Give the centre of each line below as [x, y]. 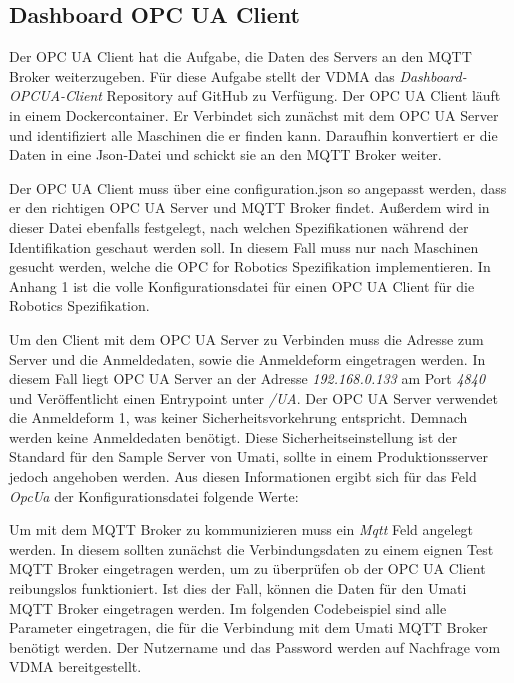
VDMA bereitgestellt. [75, 666]
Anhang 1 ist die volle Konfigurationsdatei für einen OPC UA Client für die [242, 285]
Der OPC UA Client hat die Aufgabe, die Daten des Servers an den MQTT [240, 56]
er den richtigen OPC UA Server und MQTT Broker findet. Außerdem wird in [249, 207]
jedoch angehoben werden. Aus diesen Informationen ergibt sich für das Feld [243, 476]
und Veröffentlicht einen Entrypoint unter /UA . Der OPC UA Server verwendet [253, 397]
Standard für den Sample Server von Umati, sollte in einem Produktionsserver [249, 456]
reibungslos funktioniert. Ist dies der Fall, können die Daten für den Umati [238, 588]
